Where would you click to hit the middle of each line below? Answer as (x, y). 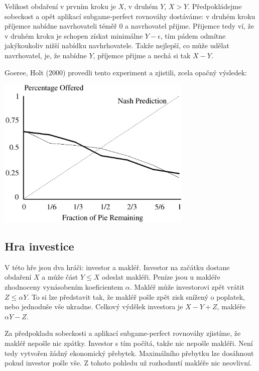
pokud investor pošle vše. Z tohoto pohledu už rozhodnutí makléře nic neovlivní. (128, 363)
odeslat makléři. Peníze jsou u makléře (161, 277)
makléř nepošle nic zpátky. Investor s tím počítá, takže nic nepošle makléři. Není (129, 343)
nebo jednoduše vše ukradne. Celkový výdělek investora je (94, 306)
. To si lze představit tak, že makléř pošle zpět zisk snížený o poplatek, (136, 296)
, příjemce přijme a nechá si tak (142, 55)
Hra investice (39, 246)
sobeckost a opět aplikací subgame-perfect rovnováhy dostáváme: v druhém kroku (130, 16)
